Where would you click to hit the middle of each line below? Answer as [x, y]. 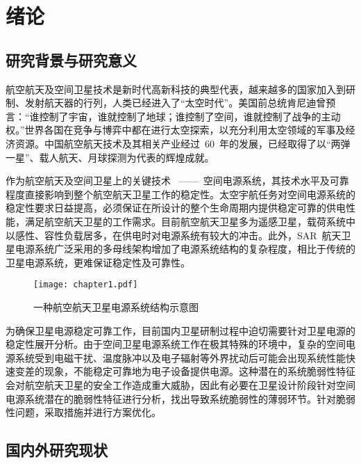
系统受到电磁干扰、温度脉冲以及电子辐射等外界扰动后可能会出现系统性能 [180, 357]
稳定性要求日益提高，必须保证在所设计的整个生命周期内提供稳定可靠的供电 [176, 208]
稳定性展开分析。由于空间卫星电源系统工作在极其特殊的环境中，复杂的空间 [176, 344]
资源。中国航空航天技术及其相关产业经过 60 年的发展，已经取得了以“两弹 [183, 143]
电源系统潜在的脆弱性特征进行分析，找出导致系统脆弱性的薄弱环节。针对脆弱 [180, 398]
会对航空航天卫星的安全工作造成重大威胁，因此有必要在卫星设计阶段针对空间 [180, 384]
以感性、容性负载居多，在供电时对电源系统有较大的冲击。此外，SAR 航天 [174, 235]
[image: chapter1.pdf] [86, 285]
